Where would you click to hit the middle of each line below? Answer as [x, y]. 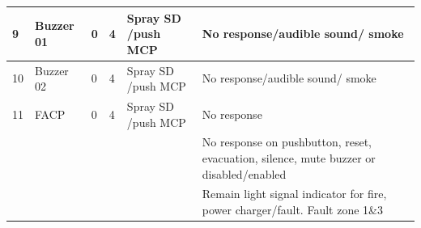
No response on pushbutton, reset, [287, 142]
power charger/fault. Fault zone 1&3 [292, 210]
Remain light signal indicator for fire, [294, 194]
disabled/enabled [244, 173]
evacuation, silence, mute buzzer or [289, 158]
